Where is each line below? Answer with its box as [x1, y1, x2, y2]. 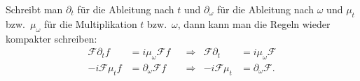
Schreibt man [6, 2, 63, 16]
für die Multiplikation [43, 16, 137, 31]
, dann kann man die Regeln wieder [177, 16, 331, 31]
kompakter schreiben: [6, 31, 97, 45]
